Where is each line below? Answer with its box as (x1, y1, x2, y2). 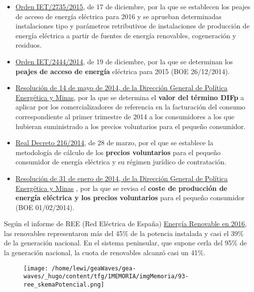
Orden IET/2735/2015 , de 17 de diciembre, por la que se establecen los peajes (15, 1, 251, 11)
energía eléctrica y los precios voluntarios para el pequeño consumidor (15, 192, 245, 203)
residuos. (15, 40, 42, 50)
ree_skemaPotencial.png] (24, 281, 104, 288)
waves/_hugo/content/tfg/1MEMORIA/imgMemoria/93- (24, 273, 189, 280)
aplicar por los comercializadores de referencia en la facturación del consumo (15, 102, 246, 112)
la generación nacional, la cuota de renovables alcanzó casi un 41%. (4, 247, 205, 258)
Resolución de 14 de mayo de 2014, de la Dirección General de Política (15, 82, 228, 93)
